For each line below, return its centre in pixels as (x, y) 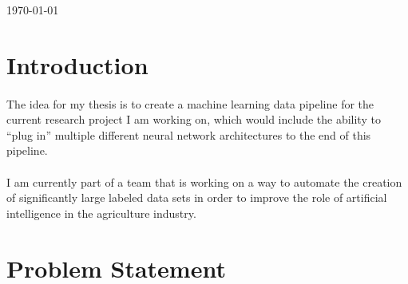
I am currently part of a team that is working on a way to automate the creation (204, 181)
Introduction (77, 64)
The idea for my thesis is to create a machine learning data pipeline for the (190, 103)
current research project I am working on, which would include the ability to (194, 119)
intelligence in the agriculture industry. (101, 213)
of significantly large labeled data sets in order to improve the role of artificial (197, 197)
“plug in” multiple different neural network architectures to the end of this (189, 134)
